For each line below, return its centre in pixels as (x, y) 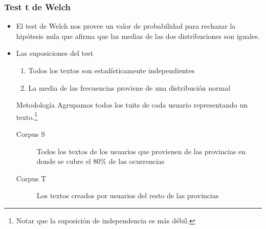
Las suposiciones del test (55, 53)
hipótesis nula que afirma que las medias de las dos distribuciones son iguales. (138, 36)
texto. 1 (27, 116)
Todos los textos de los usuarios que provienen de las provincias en (141, 151)
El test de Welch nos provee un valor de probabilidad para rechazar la (126, 26)
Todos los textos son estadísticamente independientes (112, 70)
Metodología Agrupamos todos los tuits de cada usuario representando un (132, 105)
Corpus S (30, 134)
